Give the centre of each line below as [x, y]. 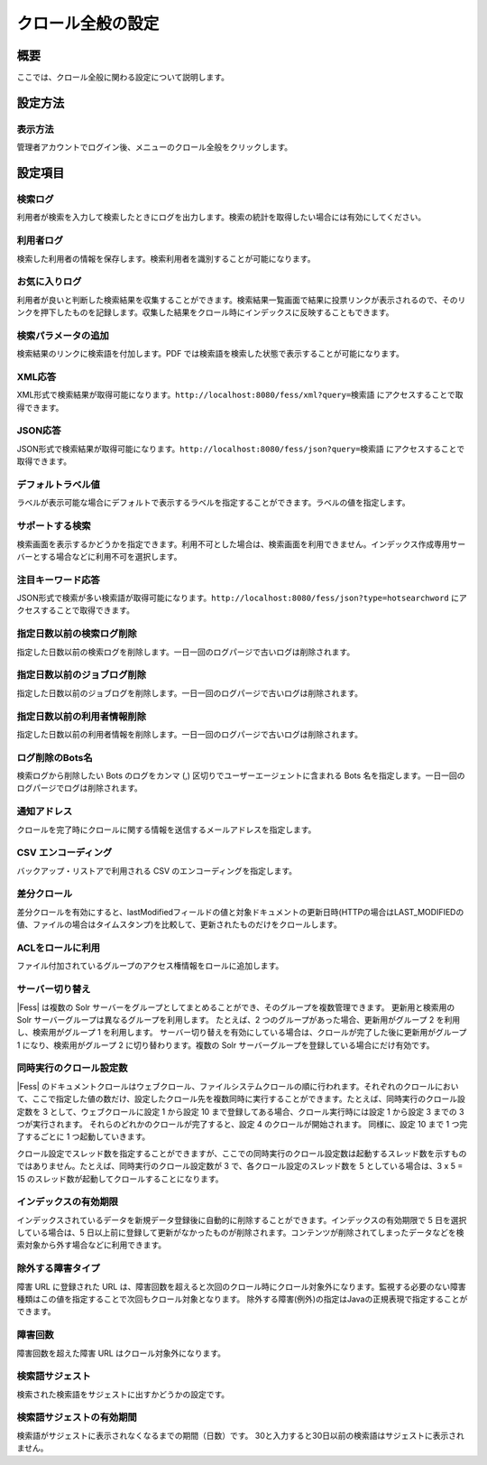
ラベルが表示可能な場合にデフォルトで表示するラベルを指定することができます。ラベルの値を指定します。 [213, 503]
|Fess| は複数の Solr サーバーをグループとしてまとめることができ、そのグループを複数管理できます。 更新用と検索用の [236, 1007]
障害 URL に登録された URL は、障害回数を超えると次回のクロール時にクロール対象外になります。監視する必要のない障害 [241, 1286]
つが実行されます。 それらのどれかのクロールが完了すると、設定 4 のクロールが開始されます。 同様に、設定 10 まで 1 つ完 [242, 1124]
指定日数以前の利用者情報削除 [82, 716]
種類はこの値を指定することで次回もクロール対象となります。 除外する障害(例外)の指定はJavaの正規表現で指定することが [242, 1299]
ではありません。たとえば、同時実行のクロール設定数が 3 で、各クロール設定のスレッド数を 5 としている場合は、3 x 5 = [240, 1166]
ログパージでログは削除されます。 [80, 788]
